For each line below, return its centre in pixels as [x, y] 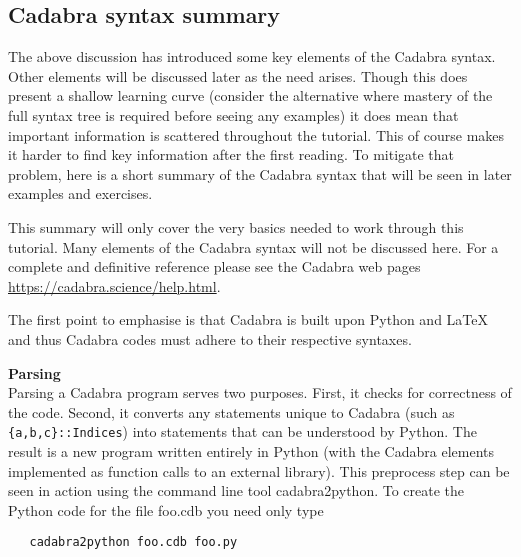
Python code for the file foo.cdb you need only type [166, 509]
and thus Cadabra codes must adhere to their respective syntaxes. [210, 338]
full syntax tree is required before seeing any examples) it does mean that [233, 114]
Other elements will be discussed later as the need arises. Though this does [238, 75]
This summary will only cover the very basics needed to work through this [236, 226]
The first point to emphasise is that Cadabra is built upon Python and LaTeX [248, 319]
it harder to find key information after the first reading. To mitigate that [231, 154]
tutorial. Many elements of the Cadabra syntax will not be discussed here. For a [253, 246]
